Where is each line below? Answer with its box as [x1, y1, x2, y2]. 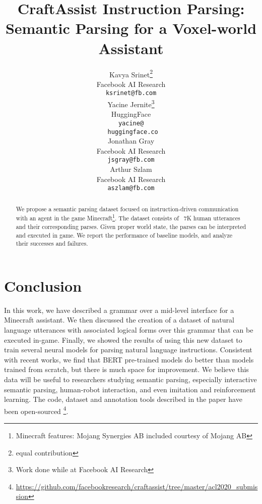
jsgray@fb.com [107, 156, 155, 164]
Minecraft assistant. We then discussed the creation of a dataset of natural [4, 314, 234, 325]
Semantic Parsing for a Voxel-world [5, 18, 257, 38]
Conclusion [4, 275, 82, 296]
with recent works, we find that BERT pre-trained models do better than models [4, 354, 254, 364]
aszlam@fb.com [107, 185, 155, 192]
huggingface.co [107, 128, 158, 135]
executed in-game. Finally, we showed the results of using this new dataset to [4, 334, 242, 345]
